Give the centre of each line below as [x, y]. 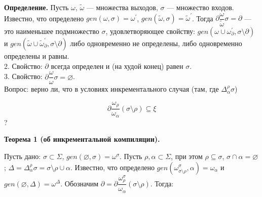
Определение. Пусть [36, 7]
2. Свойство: [23, 66]
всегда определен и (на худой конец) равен [117, 66]
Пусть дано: [23, 156]
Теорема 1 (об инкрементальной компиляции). [82, 139]
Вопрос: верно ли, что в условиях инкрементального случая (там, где [111, 89]
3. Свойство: [23, 76]
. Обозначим [80, 183]
